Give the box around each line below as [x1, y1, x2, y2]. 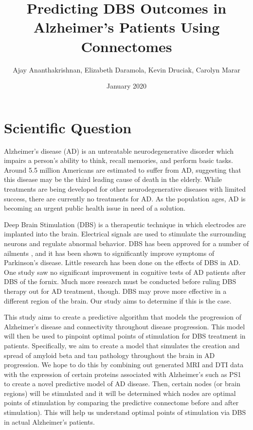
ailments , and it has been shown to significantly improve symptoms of [4, 248, 215, 258]
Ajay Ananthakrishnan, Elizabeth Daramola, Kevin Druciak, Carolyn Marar [13, 64, 240, 74]
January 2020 [107, 81, 146, 91]
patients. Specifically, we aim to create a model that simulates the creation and [4, 340, 240, 350]
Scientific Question [4, 117, 132, 137]
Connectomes [81, 36, 172, 56]
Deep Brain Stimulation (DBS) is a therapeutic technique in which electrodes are [4, 219, 246, 229]
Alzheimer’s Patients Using [33, 17, 220, 37]
